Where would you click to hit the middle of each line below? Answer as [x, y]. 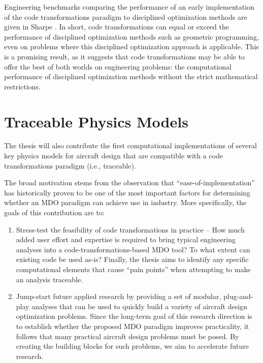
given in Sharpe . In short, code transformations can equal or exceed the [117, 27]
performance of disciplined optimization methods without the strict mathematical [131, 76]
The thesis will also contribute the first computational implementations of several [130, 145]
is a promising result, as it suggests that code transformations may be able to [125, 56]
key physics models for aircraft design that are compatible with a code [113, 156]
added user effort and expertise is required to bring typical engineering [126, 239]
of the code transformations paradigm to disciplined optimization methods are [126, 16]
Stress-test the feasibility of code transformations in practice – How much [130, 229]
